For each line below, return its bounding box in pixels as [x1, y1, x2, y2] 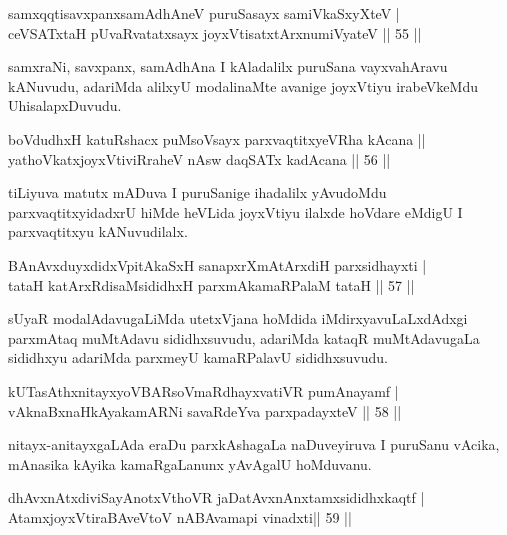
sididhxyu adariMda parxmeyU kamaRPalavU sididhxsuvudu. [8, 347, 388, 368]
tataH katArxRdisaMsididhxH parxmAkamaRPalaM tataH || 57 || [8, 274, 415, 295]
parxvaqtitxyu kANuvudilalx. [8, 221, 188, 242]
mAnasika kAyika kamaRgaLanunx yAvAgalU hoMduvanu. [8, 453, 372, 474]
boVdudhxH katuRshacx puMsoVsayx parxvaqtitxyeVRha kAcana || [8, 128, 426, 149]
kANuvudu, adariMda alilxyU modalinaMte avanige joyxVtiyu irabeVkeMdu [8, 75, 478, 96]
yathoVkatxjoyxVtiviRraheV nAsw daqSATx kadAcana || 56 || [8, 148, 391, 169]
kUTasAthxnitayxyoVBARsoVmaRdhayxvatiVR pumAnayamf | [8, 380, 399, 401]
